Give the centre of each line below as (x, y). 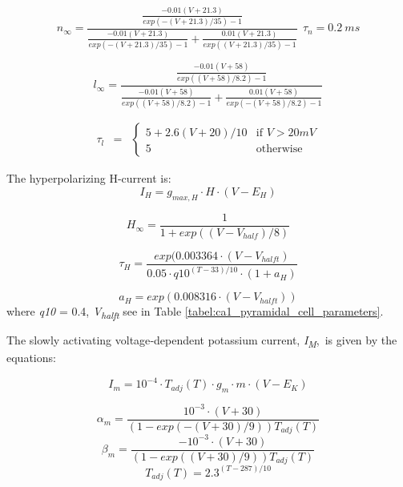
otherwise (279, 149)
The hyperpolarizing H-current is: (89, 178)
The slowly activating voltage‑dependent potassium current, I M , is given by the (202, 341)
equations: (31, 358)
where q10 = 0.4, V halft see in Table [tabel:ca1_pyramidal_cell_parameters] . (195, 312)
